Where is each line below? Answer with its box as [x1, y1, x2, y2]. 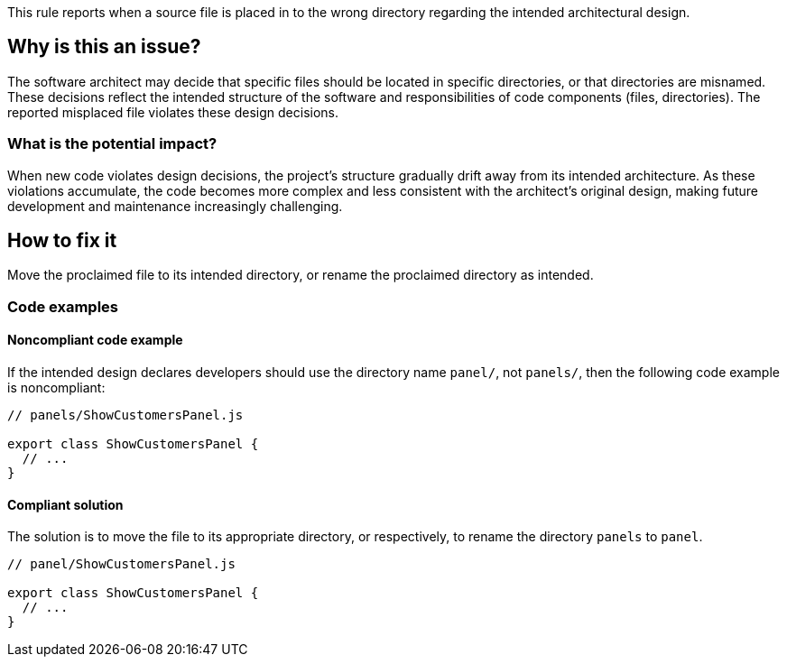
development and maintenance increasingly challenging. [7, 198, 343, 214]
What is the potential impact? [7, 134, 218, 153]
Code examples [7, 297, 119, 316]
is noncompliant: [7, 380, 106, 396]
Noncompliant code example [7, 332, 183, 348]
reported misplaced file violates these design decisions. [7, 104, 339, 120]
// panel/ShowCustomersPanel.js [7, 557, 236, 572]
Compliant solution [7, 496, 124, 512]
